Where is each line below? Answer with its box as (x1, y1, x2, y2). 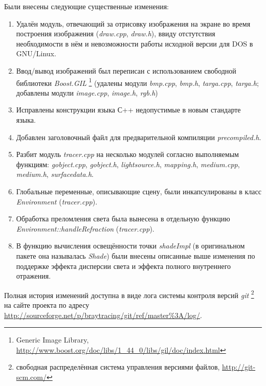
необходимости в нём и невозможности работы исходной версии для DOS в (16, 38, 253, 49)
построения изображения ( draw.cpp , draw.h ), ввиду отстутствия (16, 28, 215, 39)
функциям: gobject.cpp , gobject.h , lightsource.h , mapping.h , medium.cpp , (16, 158, 240, 169)
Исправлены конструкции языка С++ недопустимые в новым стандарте (16, 104, 241, 115)
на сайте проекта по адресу (4, 299, 90, 310)
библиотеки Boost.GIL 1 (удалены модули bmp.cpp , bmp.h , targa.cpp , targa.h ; (16, 76, 259, 88)
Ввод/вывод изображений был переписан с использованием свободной (16, 65, 236, 76)
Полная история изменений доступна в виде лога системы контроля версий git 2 (4, 288, 254, 300)
